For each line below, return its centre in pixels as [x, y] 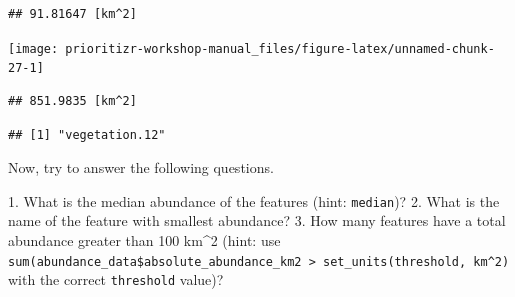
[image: [33, 48]
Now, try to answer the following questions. [141, 167]
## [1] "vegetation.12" [87, 134]
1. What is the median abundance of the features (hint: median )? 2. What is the [254, 200]
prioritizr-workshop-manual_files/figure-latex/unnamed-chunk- [280, 48]
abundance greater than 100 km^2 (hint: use [144, 239]
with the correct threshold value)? [116, 279]
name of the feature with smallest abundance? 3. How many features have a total [257, 220]
